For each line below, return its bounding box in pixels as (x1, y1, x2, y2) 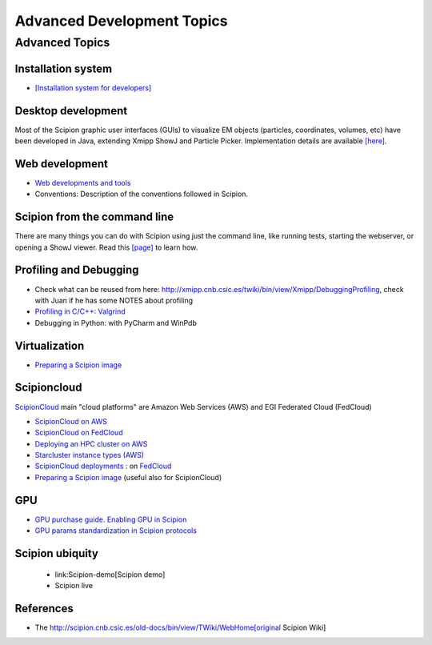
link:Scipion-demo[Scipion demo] (54, 569, 166, 579)
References (14, 601, 74, 615)
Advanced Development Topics (14, 12, 228, 30)
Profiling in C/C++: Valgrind (34, 306, 126, 316)
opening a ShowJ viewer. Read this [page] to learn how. (14, 242, 198, 252)
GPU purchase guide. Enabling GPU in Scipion (34, 515, 187, 524)
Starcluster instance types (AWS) (34, 451, 144, 460)
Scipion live (54, 580, 94, 590)
